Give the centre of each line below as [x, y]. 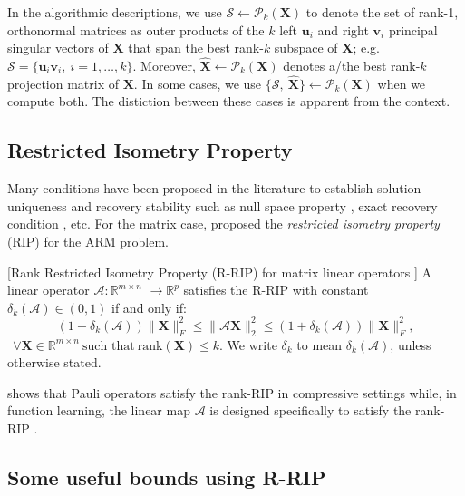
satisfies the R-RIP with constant [276, 290]
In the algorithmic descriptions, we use [115, 12]
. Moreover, [164, 65]
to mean [320, 344]
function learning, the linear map [99, 410]
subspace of [306, 48]
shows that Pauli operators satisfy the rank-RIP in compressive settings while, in [232, 392]
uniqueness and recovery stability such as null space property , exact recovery [223, 205]
